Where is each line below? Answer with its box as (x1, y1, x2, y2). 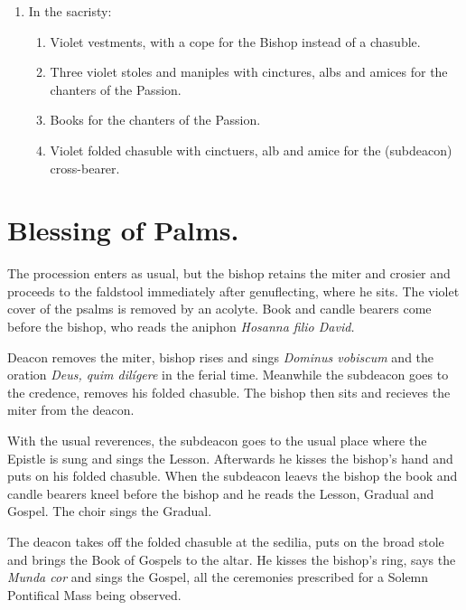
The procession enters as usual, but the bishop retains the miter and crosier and (7, 264, 451, 283)
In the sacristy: (28, 2, 112, 20)
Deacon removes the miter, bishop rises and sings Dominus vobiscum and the (7, 347, 434, 366)
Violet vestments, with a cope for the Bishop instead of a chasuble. (50, 32, 421, 51)
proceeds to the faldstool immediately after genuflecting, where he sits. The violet (7, 281, 460, 300)
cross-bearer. (50, 158, 120, 177)
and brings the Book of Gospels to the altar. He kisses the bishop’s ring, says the (7, 549, 456, 568)
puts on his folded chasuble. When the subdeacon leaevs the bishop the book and (7, 466, 458, 485)
